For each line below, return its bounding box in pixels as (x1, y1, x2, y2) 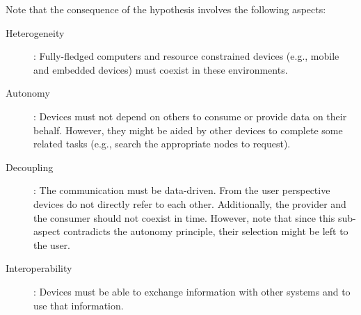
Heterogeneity (6, 25, 65, 40)
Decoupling (6, 159, 54, 174)
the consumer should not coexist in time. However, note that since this (33, 210, 335, 225)
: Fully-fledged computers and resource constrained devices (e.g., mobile (33, 49, 339, 63)
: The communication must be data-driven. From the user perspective (33, 183, 330, 197)
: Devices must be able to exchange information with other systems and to (33, 284, 351, 298)
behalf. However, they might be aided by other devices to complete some (33, 122, 343, 137)
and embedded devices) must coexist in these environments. (33, 62, 288, 76)
